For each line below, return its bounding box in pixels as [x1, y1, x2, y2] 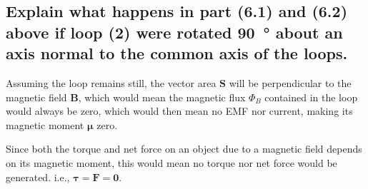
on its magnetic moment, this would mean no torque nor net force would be [6, 155, 337, 170]
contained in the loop [264, 89, 358, 104]
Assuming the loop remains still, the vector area [6, 75, 217, 90]
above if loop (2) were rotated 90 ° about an [6, 21, 343, 43]
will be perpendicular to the [229, 75, 352, 90]
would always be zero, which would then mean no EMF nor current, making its [6, 103, 353, 118]
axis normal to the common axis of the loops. [6, 42, 348, 64]
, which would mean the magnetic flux [78, 89, 246, 104]
